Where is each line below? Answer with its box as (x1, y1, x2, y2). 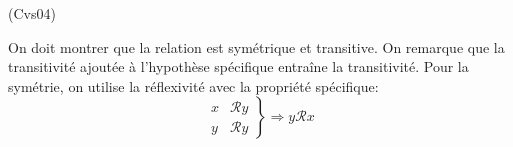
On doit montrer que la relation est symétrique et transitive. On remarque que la (8, 36, 505, 57)
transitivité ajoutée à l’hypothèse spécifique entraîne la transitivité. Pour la (8, 56, 469, 77)
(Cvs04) (8, 3, 56, 23)
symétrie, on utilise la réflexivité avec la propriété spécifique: (8, 75, 379, 96)
